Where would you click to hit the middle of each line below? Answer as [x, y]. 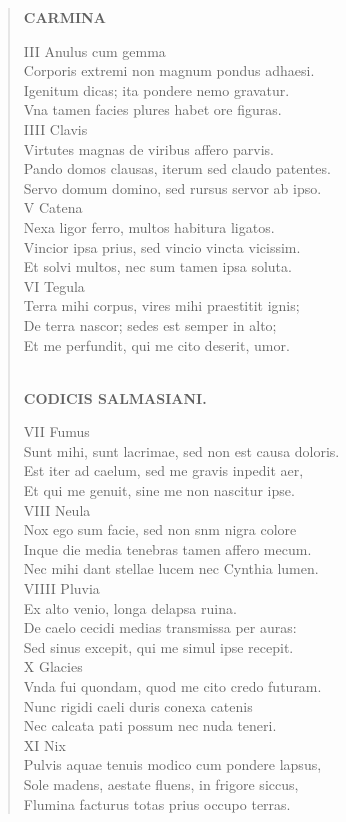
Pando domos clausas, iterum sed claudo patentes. [177, 168]
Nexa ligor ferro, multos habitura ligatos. [149, 226]
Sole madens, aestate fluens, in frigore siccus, [161, 783]
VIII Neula [57, 509]
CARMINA [64, 17]
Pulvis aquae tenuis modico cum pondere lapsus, [172, 764]
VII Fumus [56, 431]
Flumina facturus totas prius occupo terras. [157, 803]
